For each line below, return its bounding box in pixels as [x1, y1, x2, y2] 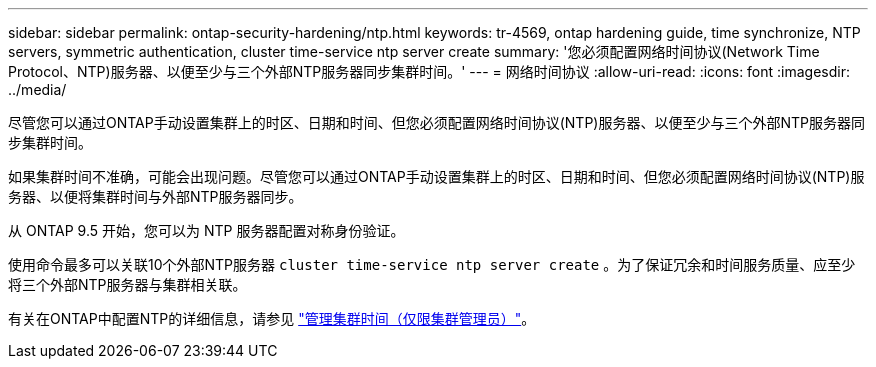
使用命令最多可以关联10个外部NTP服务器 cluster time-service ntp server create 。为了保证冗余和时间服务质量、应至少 [8, 256, 856, 273]
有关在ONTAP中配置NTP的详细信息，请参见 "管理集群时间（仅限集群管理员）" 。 [8, 310, 536, 327]
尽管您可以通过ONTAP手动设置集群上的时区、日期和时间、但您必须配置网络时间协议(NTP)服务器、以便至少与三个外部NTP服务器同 [8, 114, 865, 131]
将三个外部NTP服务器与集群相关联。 [8, 276, 247, 293]
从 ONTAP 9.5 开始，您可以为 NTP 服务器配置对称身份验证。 [8, 222, 405, 239]
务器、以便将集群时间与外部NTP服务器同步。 [8, 188, 303, 205]
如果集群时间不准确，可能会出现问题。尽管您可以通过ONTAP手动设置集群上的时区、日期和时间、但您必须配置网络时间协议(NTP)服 [8, 168, 865, 185]
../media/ [8, 81, 67, 98]
